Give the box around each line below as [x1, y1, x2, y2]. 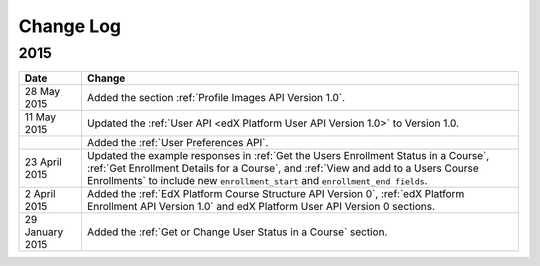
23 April [24, 155, 62, 169]
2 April [24, 187, 56, 201]
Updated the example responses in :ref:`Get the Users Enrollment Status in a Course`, [86, 149, 490, 163]
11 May [24, 110, 57, 124]
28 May [24, 85, 61, 99]
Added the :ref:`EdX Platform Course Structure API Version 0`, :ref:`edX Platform [86, 187, 465, 201]
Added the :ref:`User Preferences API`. [86, 136, 269, 150]
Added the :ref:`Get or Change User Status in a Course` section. [86, 225, 388, 239]
